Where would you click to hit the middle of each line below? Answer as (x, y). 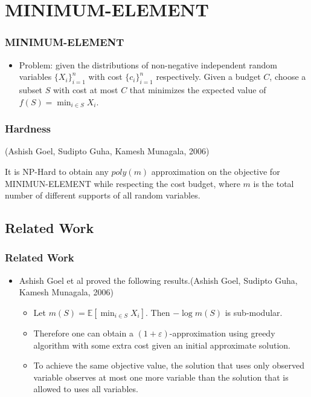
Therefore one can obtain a (83, 333)
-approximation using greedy (222, 333)
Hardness (28, 129)
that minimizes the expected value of (198, 89)
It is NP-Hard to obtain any (57, 171)
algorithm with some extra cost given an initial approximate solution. (162, 345)
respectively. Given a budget (208, 77)
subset (31, 89)
